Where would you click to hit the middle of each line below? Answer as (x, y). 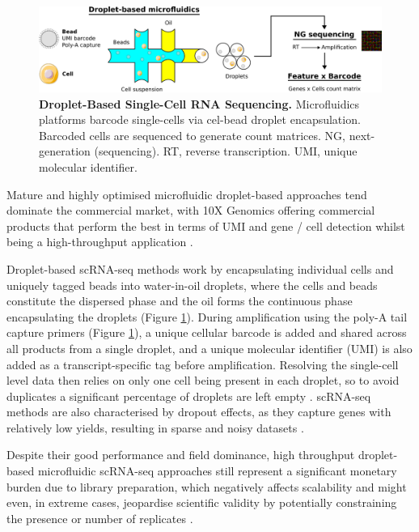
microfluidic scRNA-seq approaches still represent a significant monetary (217, 471)
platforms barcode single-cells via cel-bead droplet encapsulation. (200, 119)
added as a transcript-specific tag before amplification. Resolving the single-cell (203, 364)
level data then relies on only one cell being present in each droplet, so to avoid (203, 380)
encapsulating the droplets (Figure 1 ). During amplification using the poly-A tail (207, 316)
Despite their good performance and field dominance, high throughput (181, 455)
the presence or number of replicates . (100, 518)
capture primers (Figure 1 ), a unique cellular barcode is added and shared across (207, 332)
